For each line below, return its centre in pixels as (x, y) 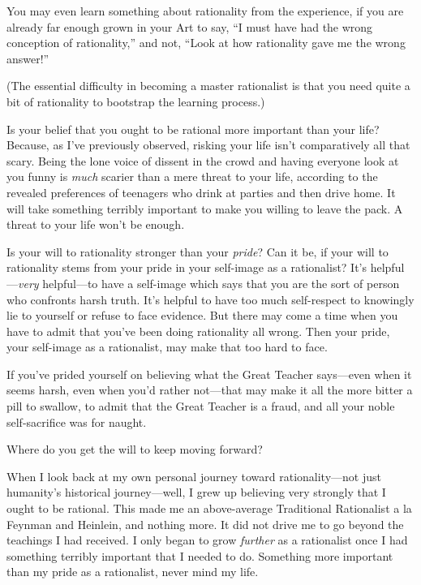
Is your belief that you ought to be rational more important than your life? (193, 129)
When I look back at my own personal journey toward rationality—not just (194, 476)
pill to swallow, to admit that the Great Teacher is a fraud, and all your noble (201, 406)
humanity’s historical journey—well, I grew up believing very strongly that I (196, 492)
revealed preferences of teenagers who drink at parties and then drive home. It (201, 192)
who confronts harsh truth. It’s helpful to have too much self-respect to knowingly (210, 299)
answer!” (28, 58)
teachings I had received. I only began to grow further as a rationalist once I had (207, 540)
